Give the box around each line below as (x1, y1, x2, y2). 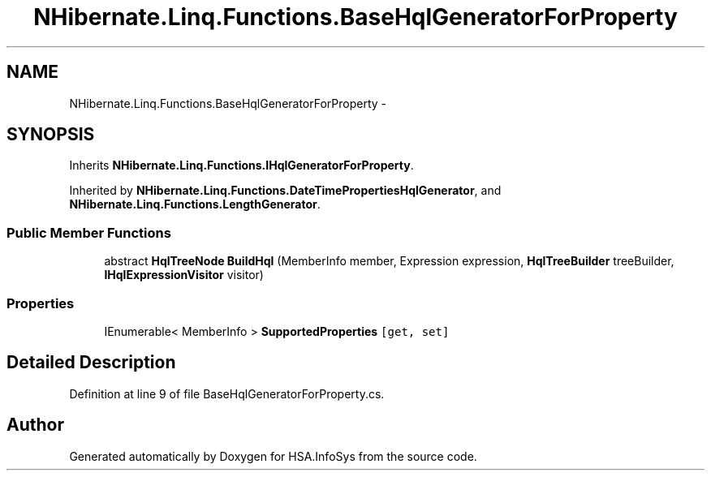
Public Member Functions (6, 224, 171, 241)
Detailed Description (6, 352, 176, 373)
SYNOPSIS (6, 124, 95, 145)
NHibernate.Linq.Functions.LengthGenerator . (69, 197, 321, 212)
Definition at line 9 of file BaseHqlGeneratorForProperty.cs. (69, 386, 385, 401)
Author (6, 415, 64, 436)
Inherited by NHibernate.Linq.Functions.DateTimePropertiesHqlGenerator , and (69, 183, 502, 198)
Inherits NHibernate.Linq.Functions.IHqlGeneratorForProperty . (69, 158, 414, 173)
